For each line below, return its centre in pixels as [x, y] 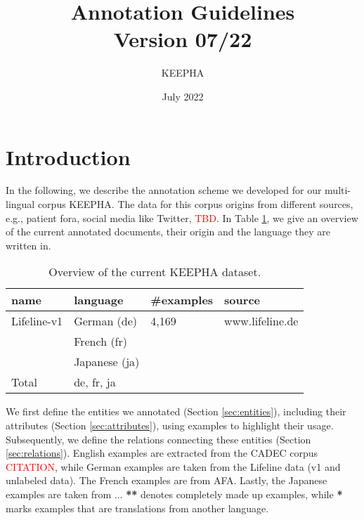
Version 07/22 [183, 39]
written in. [28, 245]
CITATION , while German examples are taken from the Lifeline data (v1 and [173, 466]
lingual [20, 204]
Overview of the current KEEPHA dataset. [155, 272]
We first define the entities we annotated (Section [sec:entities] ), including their [176, 411]
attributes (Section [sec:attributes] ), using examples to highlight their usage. [170, 425]
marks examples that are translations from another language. [137, 508]
